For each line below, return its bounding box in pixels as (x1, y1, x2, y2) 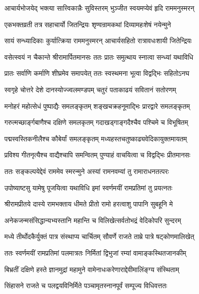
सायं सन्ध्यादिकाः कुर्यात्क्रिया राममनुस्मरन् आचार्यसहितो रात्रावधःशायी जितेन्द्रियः (4, 35, 192, 46)
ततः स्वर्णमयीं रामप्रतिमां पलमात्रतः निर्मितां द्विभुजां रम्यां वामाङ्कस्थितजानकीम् (4, 247, 186, 258)
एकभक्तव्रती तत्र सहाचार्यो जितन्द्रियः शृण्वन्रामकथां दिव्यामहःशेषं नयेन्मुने (4, 19, 171, 29)
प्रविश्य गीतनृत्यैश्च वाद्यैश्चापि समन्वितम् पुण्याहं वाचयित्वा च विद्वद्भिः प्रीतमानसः (4, 150, 191, 160)
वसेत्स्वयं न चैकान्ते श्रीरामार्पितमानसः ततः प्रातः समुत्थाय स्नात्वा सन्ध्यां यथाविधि (4, 52, 194, 62)
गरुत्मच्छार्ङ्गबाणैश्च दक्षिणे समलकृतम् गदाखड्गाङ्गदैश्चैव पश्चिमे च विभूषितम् (4, 117, 188, 127)
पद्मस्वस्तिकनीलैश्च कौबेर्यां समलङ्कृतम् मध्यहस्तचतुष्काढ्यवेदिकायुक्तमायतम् (4, 133, 187, 143)
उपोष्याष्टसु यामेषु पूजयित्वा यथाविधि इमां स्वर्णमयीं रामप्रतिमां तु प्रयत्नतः (4, 182, 173, 192)
